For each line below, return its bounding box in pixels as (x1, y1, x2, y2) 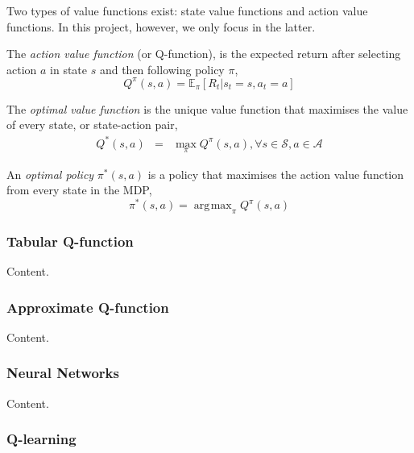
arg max (193, 200, 232, 212)
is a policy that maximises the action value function (147, 165, 404, 182)
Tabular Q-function (6, 231, 134, 251)
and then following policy (99, 60, 225, 77)
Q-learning (6, 429, 77, 449)
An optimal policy (6, 165, 94, 182)
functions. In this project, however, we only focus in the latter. (6, 18, 316, 35)
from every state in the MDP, (6, 181, 152, 198)
